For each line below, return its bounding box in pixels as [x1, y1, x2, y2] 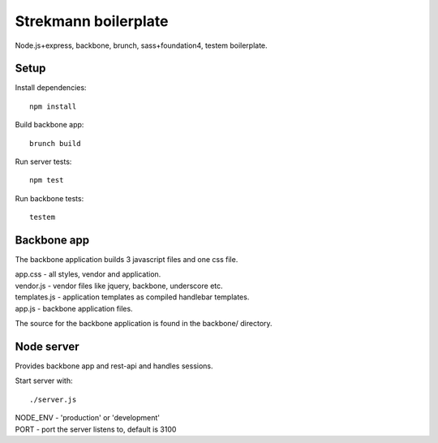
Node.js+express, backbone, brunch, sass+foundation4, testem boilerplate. [15, 41, 268, 50]
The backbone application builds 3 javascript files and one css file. [15, 255, 238, 265]
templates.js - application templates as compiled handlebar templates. [15, 292, 250, 302]
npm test [29, 175, 64, 185]
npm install [29, 101, 77, 111]
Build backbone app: [15, 120, 84, 130]
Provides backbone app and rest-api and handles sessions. [15, 361, 214, 371]
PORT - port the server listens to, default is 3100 [15, 424, 177, 434]
